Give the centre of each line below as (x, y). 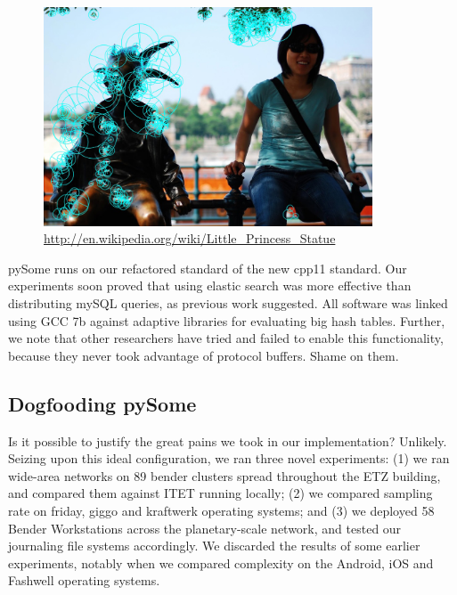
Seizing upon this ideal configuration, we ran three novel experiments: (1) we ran (229, 458)
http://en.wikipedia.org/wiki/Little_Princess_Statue (190, 238)
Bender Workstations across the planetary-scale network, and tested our (205, 528)
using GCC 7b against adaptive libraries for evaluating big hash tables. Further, (227, 320)
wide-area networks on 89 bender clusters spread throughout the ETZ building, (224, 475)
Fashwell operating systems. (84, 580)
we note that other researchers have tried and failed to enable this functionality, (226, 338)
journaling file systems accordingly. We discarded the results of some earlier (214, 546)
